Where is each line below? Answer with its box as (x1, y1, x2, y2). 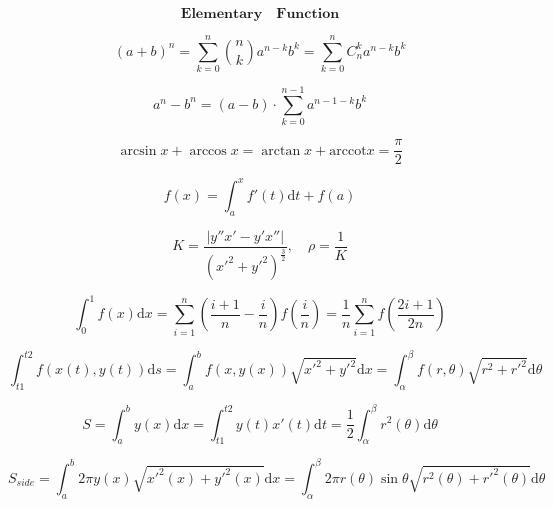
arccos (189, 143, 227, 158)
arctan (261, 143, 301, 158)
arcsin (120, 143, 157, 158)
